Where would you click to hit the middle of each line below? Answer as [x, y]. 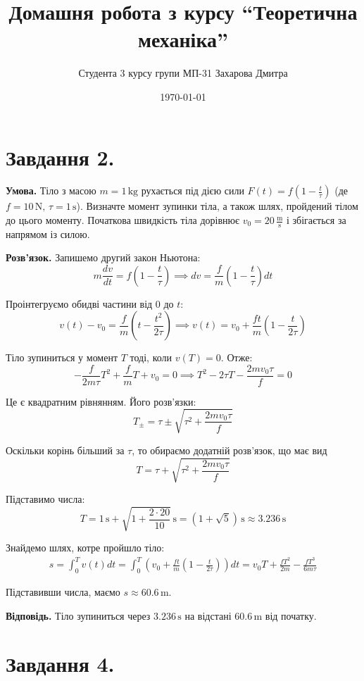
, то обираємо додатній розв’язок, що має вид [230, 450]
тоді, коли [151, 357]
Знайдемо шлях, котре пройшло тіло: [85, 548]
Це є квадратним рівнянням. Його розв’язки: [101, 401]
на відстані [208, 615]
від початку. [291, 615]
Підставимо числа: [45, 499]
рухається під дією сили [193, 190]
